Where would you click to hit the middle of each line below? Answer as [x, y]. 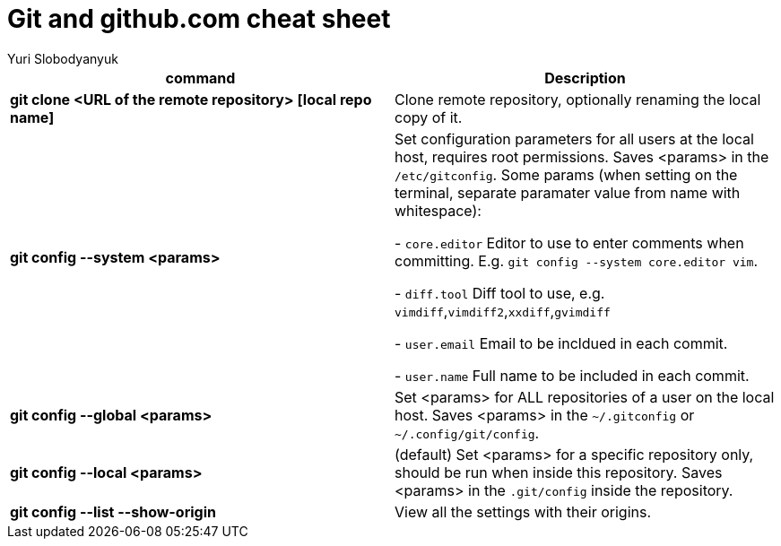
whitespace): [438, 210]
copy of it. [429, 117]
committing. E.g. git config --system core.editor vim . [577, 260]
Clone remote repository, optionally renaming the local [578, 99]
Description [585, 78]
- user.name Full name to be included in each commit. [572, 375]
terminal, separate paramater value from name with [568, 192]
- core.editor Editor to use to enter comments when [569, 243]
